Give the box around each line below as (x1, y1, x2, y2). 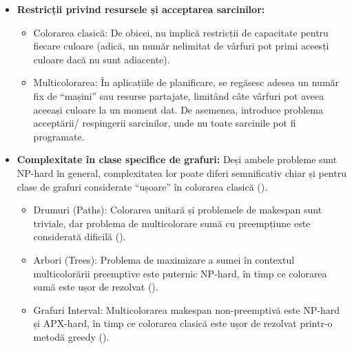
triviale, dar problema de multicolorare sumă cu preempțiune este (33, 215, 311, 230)
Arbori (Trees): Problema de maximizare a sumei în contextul (33, 252, 295, 266)
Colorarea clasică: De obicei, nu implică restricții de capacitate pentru (33, 25, 329, 39)
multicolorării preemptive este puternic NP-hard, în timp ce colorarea (33, 266, 327, 280)
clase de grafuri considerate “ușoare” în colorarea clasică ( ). (17, 179, 268, 193)
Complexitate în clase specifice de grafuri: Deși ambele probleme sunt (17, 152, 338, 167)
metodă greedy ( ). (33, 329, 110, 343)
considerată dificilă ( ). (33, 229, 126, 244)
